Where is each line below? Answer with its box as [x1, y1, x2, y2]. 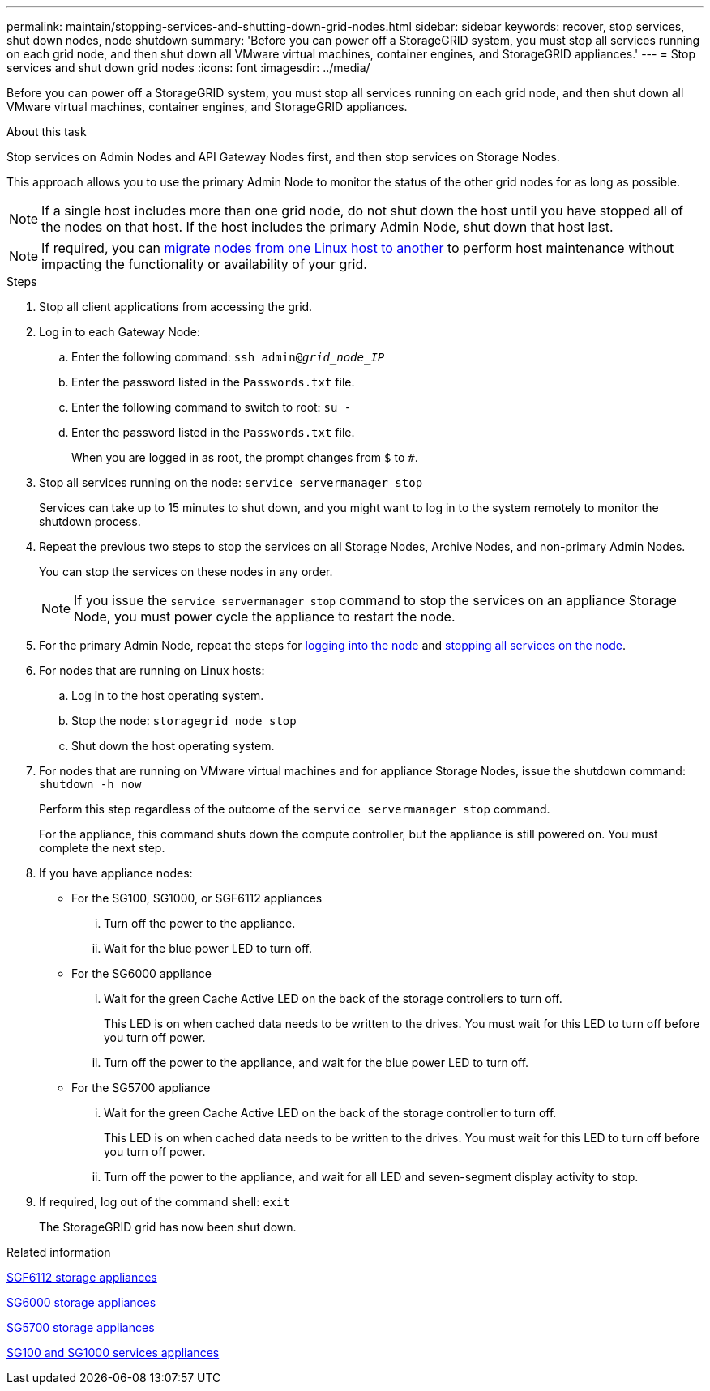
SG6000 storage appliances [6, 1295, 156, 1309]
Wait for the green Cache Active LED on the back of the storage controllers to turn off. [104, 992, 562, 1005]
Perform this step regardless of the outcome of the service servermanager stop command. [39, 802, 550, 816]
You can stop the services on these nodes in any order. [39, 565, 333, 578]
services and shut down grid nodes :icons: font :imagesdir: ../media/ [6, 61, 370, 75]
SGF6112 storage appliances [6, 1270, 157, 1284]
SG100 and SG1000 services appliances [6, 1346, 220, 1359]
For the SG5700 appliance [71, 1081, 211, 1094]
